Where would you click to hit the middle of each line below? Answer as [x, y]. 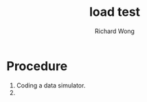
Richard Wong [115, 31]
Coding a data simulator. [51, 85]
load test [115, 12]
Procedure [37, 66]
